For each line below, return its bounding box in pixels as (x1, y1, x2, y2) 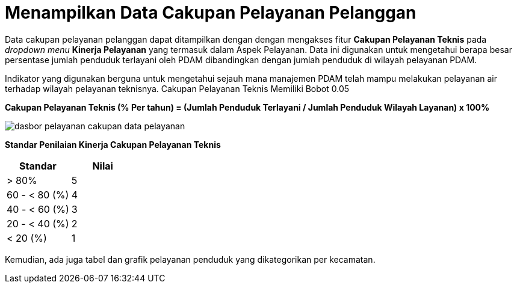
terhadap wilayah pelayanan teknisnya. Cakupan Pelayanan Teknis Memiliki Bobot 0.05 (5, 83, 350, 94)
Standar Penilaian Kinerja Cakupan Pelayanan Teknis (5, 139, 221, 150)
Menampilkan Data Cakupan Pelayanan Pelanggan (5, 2, 416, 23)
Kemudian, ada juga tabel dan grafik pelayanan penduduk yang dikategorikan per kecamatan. (5, 254, 376, 265)
